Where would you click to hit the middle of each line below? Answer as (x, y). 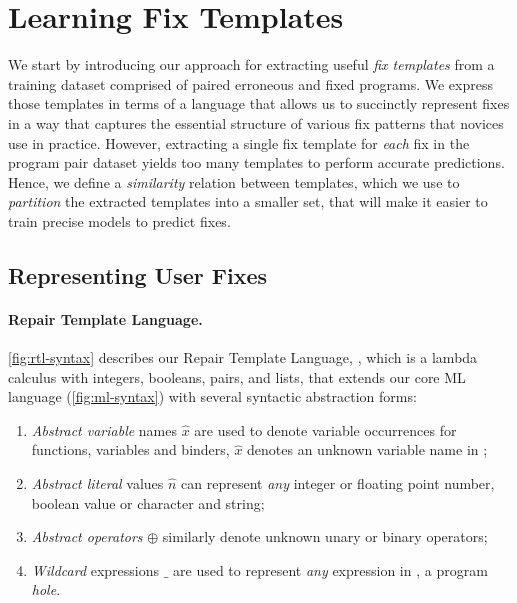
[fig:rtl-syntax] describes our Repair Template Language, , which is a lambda (243, 357)
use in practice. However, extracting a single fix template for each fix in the (239, 142)
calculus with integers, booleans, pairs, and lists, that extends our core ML (237, 376)
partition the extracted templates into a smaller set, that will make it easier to (248, 201)
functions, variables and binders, (130, 449)
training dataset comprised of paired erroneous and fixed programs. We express (250, 83)
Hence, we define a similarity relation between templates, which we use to (234, 181)
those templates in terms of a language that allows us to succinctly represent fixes (259, 103)
